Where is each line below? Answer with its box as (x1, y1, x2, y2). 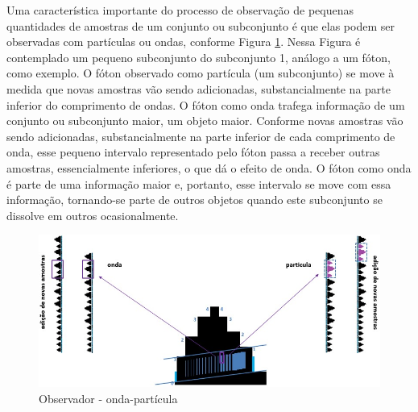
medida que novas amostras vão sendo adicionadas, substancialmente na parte (6, 80, 391, 97)
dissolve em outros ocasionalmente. (6, 206, 179, 223)
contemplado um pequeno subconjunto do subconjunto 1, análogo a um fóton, (6, 48, 391, 65)
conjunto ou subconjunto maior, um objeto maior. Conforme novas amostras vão (6, 112, 404, 129)
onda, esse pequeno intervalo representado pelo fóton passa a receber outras (6, 144, 380, 160)
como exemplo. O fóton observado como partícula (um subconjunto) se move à (6, 65, 395, 81)
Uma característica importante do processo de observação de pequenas (6, 2, 354, 18)
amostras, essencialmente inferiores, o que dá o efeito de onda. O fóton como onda (6, 159, 412, 176)
